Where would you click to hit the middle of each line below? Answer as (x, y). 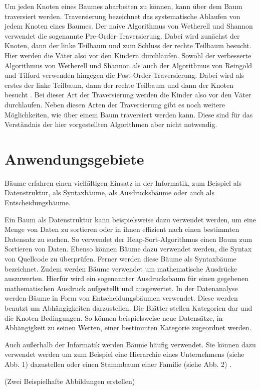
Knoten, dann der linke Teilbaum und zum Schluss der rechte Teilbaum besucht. (128, 45)
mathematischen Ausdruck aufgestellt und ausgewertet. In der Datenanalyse (121, 288)
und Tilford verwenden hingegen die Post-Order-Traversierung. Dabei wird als (124, 75)
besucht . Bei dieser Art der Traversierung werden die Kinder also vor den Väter (128, 95)
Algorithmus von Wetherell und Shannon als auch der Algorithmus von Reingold (128, 65)
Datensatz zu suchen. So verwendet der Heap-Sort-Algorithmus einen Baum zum (128, 239)
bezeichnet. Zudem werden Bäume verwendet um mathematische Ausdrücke (121, 268)
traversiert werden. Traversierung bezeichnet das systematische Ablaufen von (122, 16)
